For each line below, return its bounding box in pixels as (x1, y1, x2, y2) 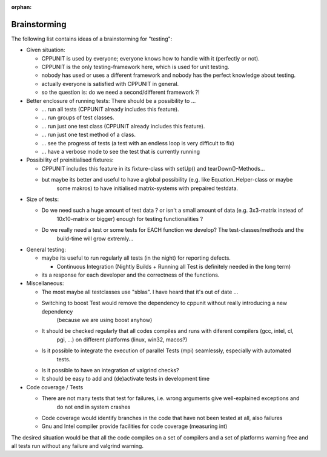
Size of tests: (26, 196, 59, 203)
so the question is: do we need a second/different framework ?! (41, 88, 200, 96)
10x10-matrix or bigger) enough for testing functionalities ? (56, 215, 203, 222)
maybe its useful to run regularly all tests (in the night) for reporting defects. (41, 254, 231, 261)
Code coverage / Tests (26, 383, 84, 390)
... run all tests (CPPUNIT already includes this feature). (41, 106, 179, 113)
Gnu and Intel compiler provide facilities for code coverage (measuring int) (41, 422, 228, 430)
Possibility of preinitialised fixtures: (26, 156, 114, 163)
